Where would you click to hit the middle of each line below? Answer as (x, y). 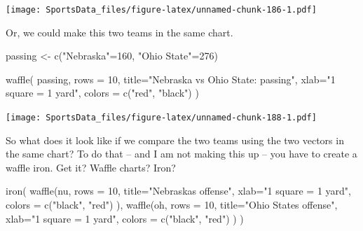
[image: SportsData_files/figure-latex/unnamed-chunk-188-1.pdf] (161, 118)
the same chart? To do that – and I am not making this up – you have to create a (181, 154)
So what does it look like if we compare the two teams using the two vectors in (175, 140)
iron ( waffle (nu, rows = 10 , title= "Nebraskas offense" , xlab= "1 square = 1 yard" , (178, 191)
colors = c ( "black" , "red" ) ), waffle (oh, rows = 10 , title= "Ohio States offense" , (172, 205)
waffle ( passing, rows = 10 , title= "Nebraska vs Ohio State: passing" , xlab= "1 (171, 79)
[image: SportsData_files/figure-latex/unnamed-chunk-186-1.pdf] (161, 10)
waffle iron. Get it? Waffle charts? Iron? (91, 167)
